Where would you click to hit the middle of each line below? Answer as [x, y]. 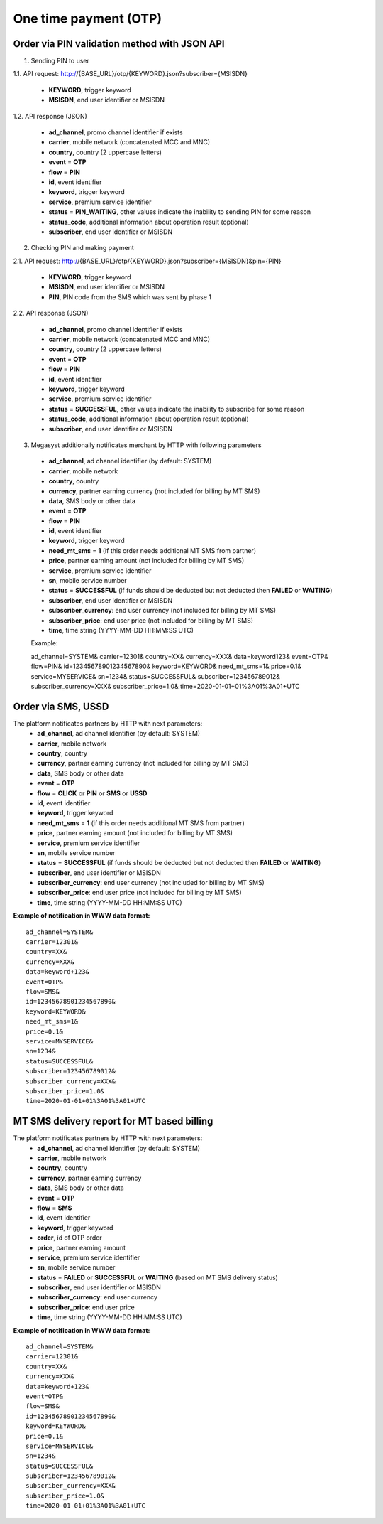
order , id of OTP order [70, 1238]
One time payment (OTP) [88, 18]
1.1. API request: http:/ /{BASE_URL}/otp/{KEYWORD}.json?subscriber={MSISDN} [130, 74]
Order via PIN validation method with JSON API [119, 44]
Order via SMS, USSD [61, 706]
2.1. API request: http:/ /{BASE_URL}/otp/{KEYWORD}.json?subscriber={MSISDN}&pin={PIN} [147, 261]
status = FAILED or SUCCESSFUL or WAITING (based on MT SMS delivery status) [157, 1277]
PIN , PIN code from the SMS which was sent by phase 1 [130, 297]
